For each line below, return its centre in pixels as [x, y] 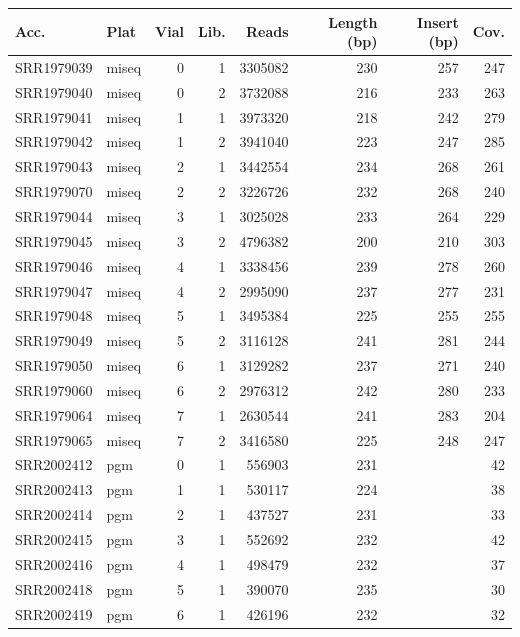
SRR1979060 [54, 389]
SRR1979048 [54, 315]
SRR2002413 [54, 489]
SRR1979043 [54, 166]
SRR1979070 [54, 191]
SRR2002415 [54, 538]
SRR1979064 [54, 414]
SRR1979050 [54, 365]
